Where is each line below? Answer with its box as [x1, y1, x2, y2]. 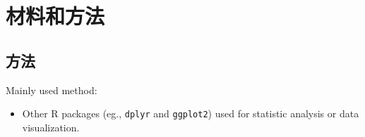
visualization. [22, 119, 80, 134]
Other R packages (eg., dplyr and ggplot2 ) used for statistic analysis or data [22, 106, 359, 121]
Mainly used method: [6, 82, 97, 97]
